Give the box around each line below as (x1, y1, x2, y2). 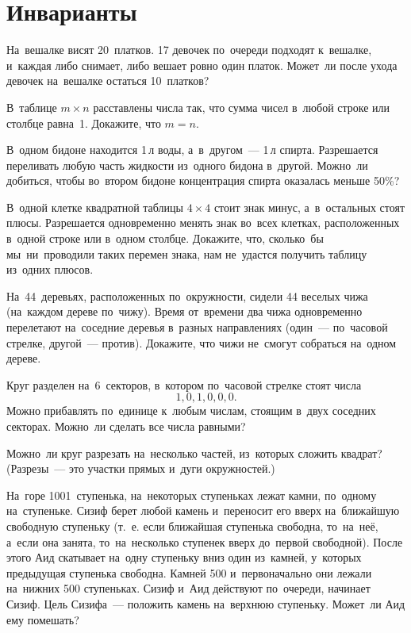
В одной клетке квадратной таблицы (6, 198, 183, 215)
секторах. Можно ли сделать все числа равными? (6, 418, 246, 434)
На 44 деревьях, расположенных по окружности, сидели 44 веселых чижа (6, 287, 368, 304)
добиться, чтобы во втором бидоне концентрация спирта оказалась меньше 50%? (6, 172, 400, 189)
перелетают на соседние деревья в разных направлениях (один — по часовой (6, 319, 388, 336)
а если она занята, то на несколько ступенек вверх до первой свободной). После (6, 533, 403, 550)
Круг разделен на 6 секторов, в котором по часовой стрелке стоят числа (6, 376, 362, 393)
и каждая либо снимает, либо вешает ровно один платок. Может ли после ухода (6, 56, 398, 73)
